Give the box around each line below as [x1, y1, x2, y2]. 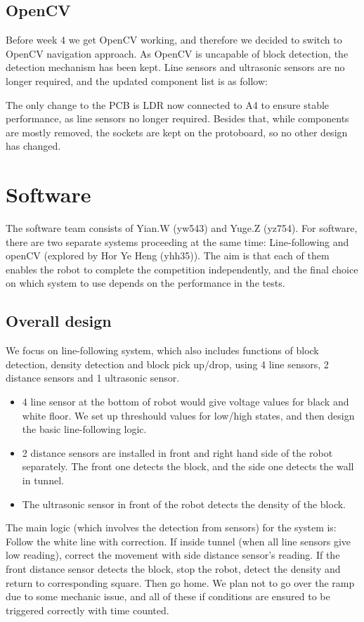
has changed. [6, 138, 61, 153]
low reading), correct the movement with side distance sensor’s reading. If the [6, 548, 340, 562]
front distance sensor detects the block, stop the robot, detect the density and [6, 561, 341, 576]
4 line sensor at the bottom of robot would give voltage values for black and [22, 394, 349, 409]
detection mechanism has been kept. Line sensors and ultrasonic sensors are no [6, 60, 345, 74]
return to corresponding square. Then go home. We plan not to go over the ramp [6, 575, 355, 590]
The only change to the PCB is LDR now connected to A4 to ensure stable [6, 97, 330, 112]
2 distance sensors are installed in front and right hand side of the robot [22, 445, 333, 460]
